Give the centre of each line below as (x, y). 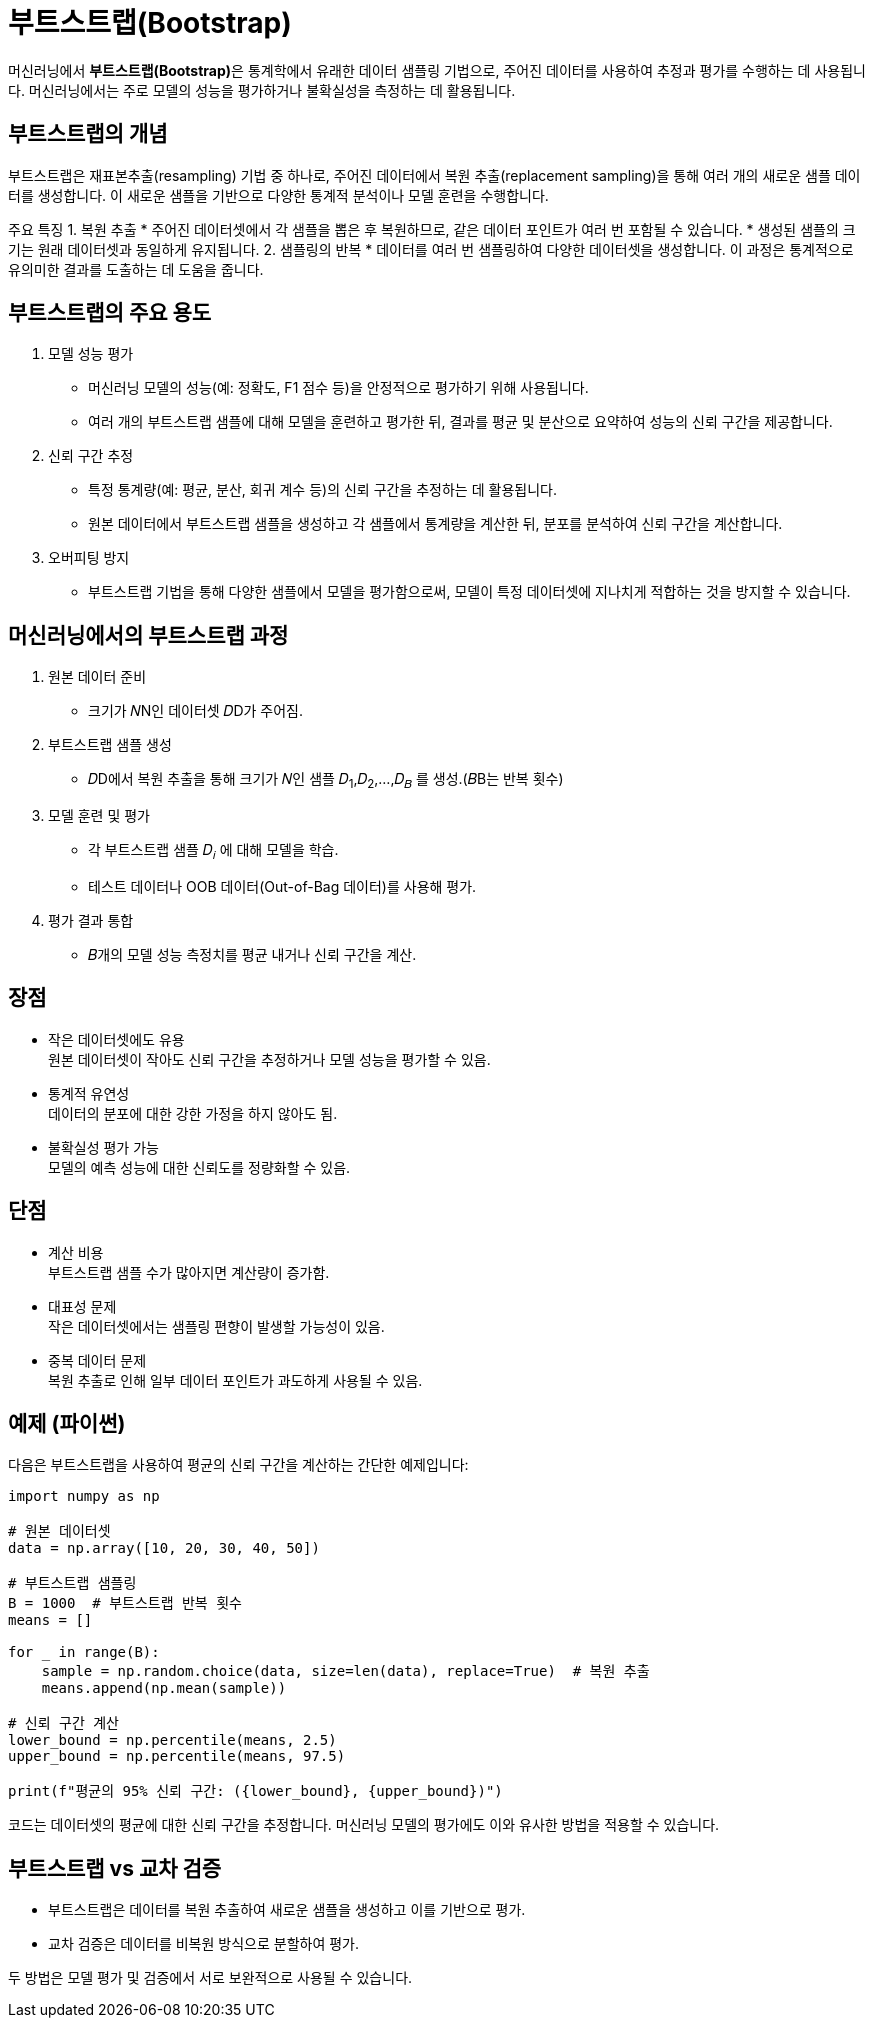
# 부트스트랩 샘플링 (72, 1583)
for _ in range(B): (84, 1652)
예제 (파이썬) (67, 1423)
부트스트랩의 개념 (88, 134)
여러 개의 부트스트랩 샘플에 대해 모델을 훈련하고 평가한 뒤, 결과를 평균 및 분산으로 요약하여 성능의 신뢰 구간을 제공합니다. (460, 422)
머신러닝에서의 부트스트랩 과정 (148, 635)
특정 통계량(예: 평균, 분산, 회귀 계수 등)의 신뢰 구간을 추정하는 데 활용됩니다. (322, 490)
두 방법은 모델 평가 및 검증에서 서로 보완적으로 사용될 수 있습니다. (210, 1978)
